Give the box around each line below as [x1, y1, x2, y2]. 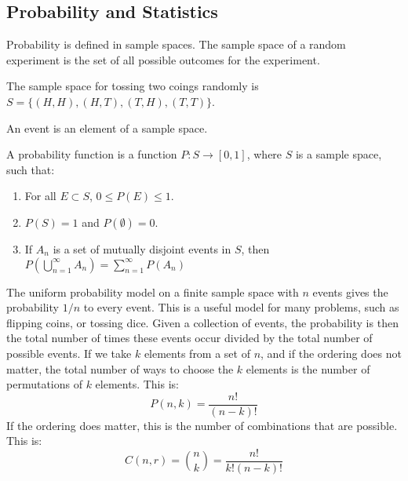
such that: [6, 161, 55, 177]
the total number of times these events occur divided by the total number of [6, 330, 373, 346]
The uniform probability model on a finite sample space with [6, 283, 299, 300]
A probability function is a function [6, 146, 177, 162]
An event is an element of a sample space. [6, 119, 208, 136]
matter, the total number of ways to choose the [6, 360, 234, 377]
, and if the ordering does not [260, 344, 402, 361]
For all [24, 188, 56, 204]
